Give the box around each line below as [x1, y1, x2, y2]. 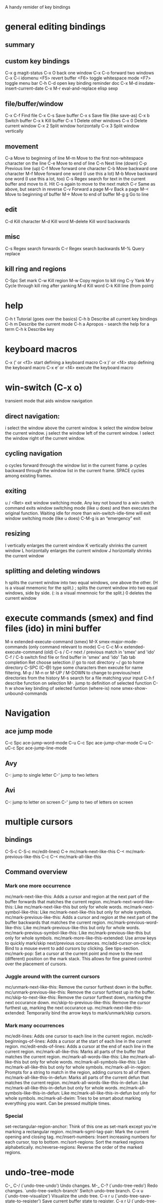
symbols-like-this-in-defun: [5, 1090, 61, 1096]
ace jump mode [5, 727, 53, 735]
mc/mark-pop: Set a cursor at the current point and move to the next [5, 950, 143, 956]
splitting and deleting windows [5, 567, 101, 575]
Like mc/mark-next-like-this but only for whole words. [14, 904, 123, 910]
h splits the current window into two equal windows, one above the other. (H [5, 580, 158, 586]
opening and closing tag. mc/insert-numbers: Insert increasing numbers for [5, 1134, 157, 1140]
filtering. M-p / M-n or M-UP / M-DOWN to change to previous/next [5, 670, 141, 676]
